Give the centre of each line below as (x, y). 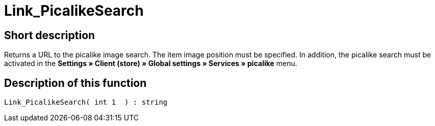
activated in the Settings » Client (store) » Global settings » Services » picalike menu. (151, 64)
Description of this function (75, 83)
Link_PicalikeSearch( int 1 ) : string (86, 102)
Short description (50, 35)
